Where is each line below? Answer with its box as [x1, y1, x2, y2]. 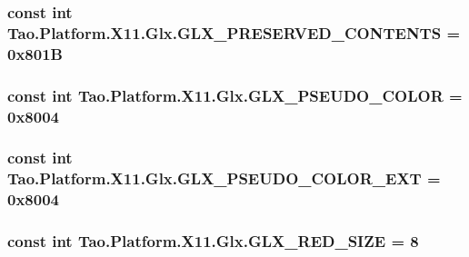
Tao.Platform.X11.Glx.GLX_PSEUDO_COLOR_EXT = [7, 167, 441, 190]
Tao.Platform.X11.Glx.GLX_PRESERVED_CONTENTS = [7, 21, 461, 44]
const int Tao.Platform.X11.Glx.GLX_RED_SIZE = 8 [7, 230, 419, 252]
